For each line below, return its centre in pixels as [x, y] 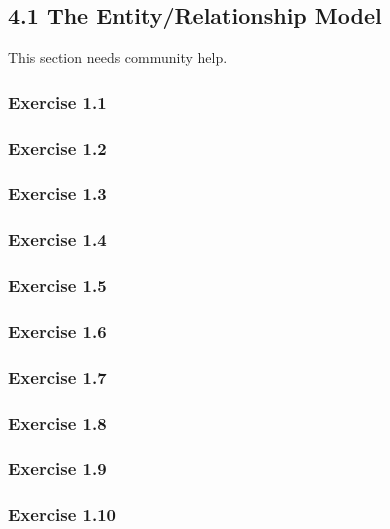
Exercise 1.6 [57, 330]
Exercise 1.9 [57, 468]
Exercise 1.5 [57, 285]
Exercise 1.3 [57, 193]
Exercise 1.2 [57, 147]
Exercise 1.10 [62, 514]
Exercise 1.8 [57, 422]
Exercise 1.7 [57, 376]
